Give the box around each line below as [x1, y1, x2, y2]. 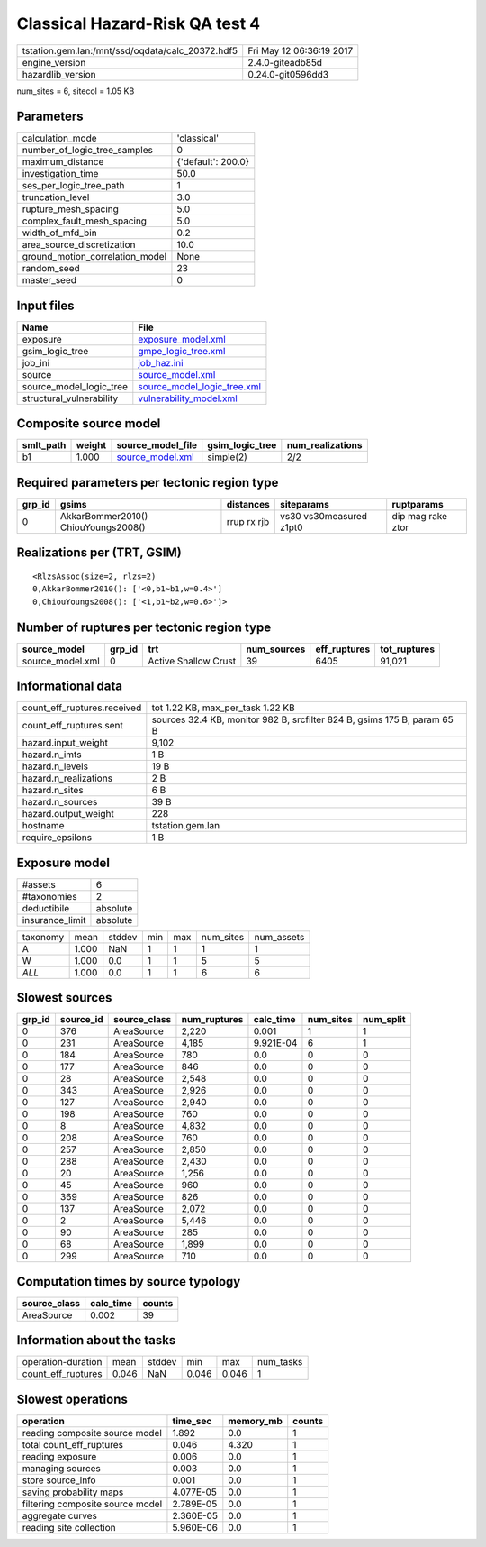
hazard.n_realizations [22, 772, 112, 784]
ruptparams [391, 499, 445, 510]
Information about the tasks [16, 1332, 176, 1348]
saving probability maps [22, 1486, 124, 1498]
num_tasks [256, 1356, 303, 1368]
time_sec [172, 1414, 212, 1427]
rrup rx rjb [226, 516, 270, 527]
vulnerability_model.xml [138, 392, 238, 405]
